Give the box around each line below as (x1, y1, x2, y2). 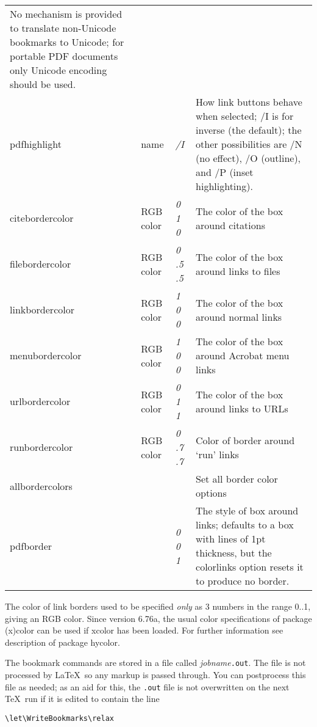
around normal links (196, 309, 282, 324)
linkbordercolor (10, 302, 74, 316)
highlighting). (196, 179, 253, 193)
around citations (196, 217, 265, 232)
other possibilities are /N (196, 137, 302, 151)
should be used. (10, 77, 76, 91)
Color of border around (196, 433, 295, 447)
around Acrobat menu (196, 348, 290, 362)
